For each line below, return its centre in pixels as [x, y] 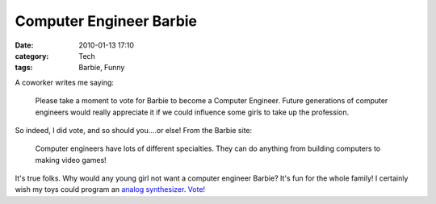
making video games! [71, 160]
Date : [24, 45]
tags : [24, 68]
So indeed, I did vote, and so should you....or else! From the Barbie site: [134, 130]
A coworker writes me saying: [65, 82]
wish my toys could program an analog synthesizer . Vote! [110, 189]
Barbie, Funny [102, 68]
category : [32, 56]
